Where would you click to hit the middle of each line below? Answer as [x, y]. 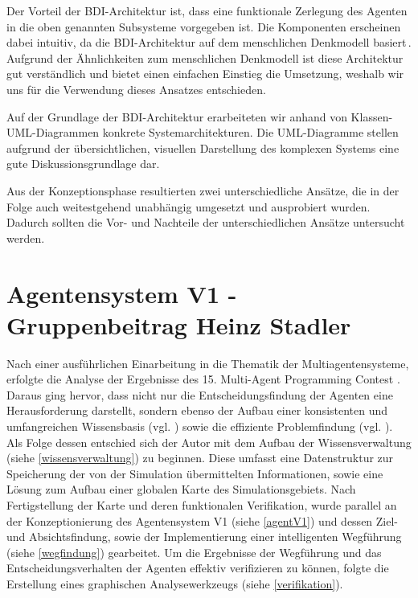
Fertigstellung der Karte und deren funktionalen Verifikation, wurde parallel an [202, 504]
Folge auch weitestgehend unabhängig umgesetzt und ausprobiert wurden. [189, 206]
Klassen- [372, 116]
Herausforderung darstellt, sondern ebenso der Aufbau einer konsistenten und [197, 410]
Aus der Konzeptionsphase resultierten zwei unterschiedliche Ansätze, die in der [203, 190]
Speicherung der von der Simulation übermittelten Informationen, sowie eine [195, 473]
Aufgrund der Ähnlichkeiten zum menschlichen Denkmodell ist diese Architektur [205, 57]
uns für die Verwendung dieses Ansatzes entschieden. [136, 89]
